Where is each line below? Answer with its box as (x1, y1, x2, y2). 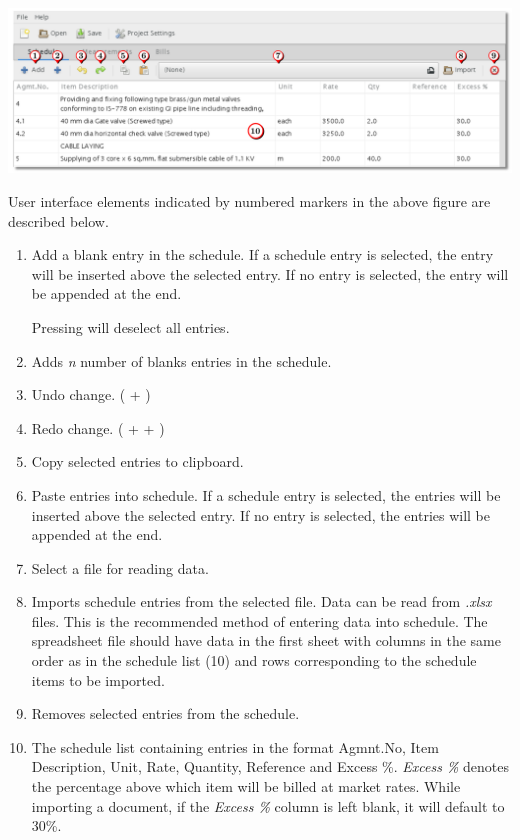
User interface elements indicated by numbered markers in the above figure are (8, 190, 491, 211)
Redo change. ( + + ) (31, 417, 165, 438)
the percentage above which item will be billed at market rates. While (31, 776, 461, 797)
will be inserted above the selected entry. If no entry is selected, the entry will (31, 263, 509, 284)
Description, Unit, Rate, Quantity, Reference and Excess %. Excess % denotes (31, 756, 510, 777)
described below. (8, 210, 109, 231)
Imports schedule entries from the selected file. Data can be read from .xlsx (31, 591, 492, 612)
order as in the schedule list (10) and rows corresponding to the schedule (31, 650, 477, 671)
